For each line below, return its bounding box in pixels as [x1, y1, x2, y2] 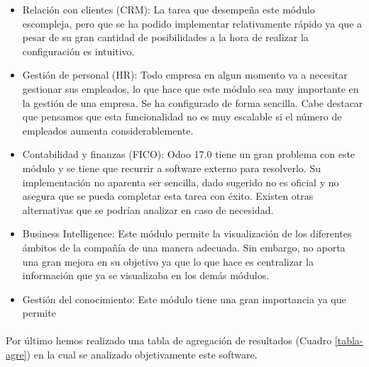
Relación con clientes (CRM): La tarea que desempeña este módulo [22, 2, 315, 16]
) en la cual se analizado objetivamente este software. [26, 347, 258, 362]
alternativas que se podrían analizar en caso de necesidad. [22, 202, 274, 217]
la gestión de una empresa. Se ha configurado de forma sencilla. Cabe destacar [22, 95, 363, 110]
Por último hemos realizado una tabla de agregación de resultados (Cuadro [6, 333, 332, 348]
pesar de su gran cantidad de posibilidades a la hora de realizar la [22, 30, 309, 45]
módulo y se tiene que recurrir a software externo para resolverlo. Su [22, 160, 321, 175]
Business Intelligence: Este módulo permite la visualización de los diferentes [22, 226, 352, 241]
